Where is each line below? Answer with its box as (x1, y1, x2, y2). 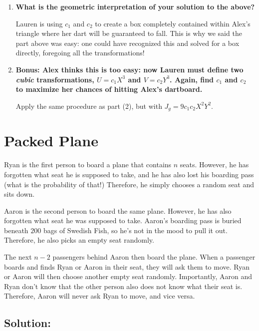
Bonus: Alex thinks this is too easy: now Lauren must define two (15, 64, 244, 74)
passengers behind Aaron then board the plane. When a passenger (52, 252, 256, 262)
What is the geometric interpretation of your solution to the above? (15, 1, 255, 11)
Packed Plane (4, 130, 98, 151)
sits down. (4, 189, 35, 199)
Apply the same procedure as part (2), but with (15, 100, 162, 111)
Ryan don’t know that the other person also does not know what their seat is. (4, 281, 243, 291)
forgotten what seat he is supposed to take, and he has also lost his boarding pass (4, 169, 254, 179)
